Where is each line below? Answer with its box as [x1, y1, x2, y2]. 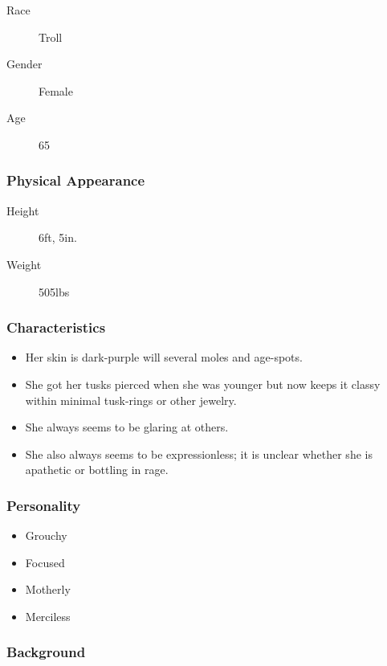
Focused [25, 554, 65, 570]
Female [39, 82, 73, 99]
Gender [6, 55, 43, 72]
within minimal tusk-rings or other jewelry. [25, 391, 237, 408]
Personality [6, 495, 81, 515]
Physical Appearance [6, 170, 145, 190]
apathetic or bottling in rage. [25, 461, 169, 478]
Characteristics [6, 317, 106, 337]
